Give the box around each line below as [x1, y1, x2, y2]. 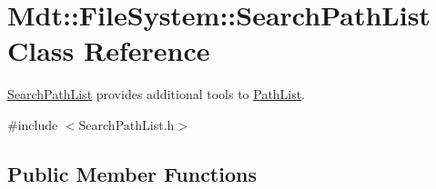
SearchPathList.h [78, 114, 175, 134]
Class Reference [7, 32, 210, 69]
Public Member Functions [7, 159, 257, 187]
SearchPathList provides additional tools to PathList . [7, 85, 306, 104]
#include [7, 114, 58, 134]
